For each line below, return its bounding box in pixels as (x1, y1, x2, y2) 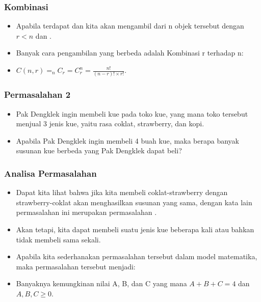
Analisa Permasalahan (4, 167, 97, 179)
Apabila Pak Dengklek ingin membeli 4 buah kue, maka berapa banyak (16, 135, 239, 146)
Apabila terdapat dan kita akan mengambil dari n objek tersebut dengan (16, 20, 244, 31)
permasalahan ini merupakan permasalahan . (16, 207, 157, 217)
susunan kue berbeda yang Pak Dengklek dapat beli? (16, 145, 182, 156)
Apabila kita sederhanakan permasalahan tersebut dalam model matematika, (16, 251, 257, 262)
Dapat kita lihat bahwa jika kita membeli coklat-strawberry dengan (16, 187, 228, 198)
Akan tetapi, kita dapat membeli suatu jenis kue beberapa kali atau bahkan (16, 224, 254, 234)
